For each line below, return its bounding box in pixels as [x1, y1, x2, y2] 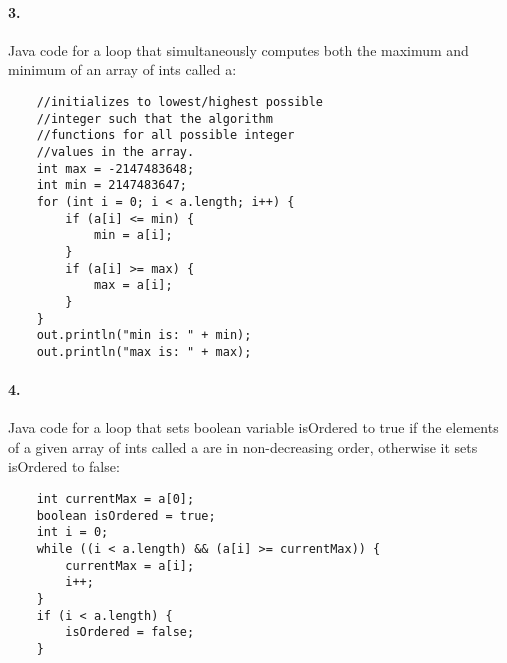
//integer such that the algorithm [36, 111, 273, 126]
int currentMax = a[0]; [36, 492, 195, 507]
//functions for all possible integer [36, 128, 295, 143]
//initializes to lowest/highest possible [36, 94, 323, 109]
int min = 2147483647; [36, 178, 187, 193]
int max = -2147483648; [36, 161, 195, 176]
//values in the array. [36, 144, 195, 159]
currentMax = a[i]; [65, 558, 195, 573]
